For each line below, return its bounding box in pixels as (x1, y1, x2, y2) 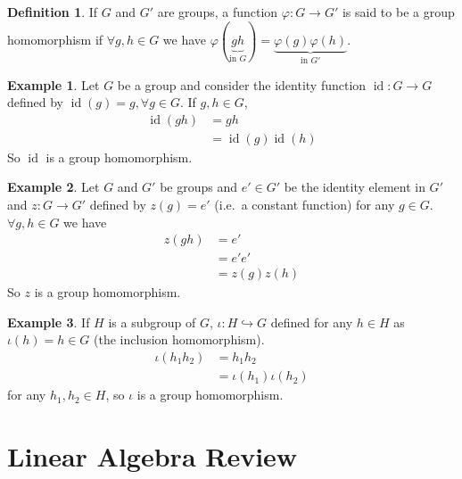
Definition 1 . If (7, 3, 98, 21)
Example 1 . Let (7, 75, 100, 94)
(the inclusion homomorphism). (94, 330, 265, 349)
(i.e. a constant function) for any (214, 194, 395, 213)
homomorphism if (7, 30, 103, 49)
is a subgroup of (108, 312, 196, 331)
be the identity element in (284, 178, 425, 196)
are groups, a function (157, 3, 278, 21)
